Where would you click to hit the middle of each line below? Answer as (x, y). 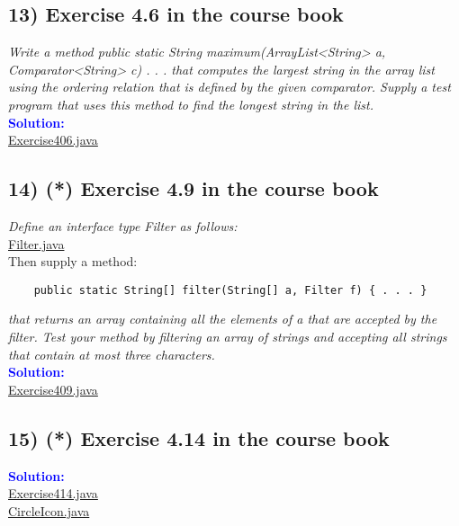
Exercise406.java (53, 140)
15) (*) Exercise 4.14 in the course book (199, 437)
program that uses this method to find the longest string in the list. (191, 104)
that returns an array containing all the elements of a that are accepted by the (223, 319)
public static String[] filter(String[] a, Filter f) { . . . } (230, 290)
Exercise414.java (53, 493)
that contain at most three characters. (112, 354)
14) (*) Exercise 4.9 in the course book (193, 188)
